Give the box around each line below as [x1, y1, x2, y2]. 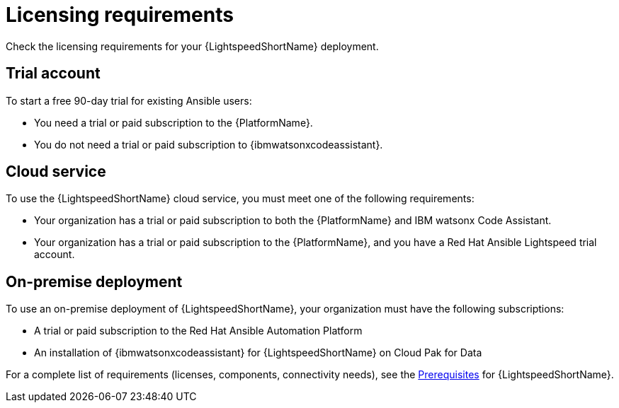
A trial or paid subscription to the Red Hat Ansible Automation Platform [34, 325, 363, 337]
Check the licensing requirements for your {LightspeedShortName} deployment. [6, 40, 379, 52]
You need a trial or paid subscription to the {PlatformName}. [34, 116, 313, 129]
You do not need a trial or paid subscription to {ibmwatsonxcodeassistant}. [34, 138, 383, 151]
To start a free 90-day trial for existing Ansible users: [6, 94, 252, 107]
